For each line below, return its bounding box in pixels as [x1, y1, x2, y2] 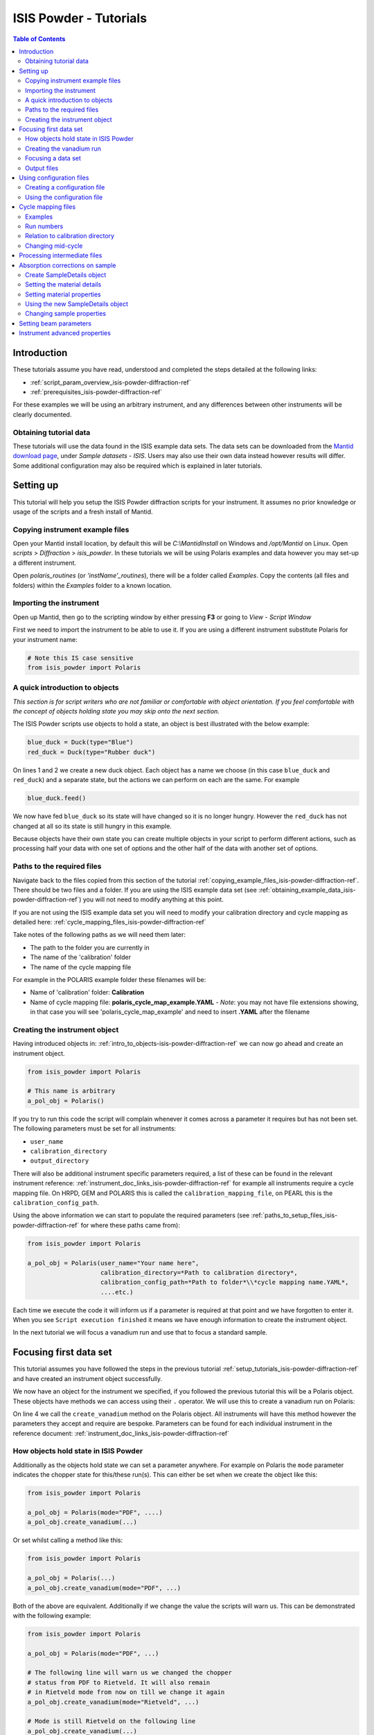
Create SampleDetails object [25, 271, 107, 279]
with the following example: [12, 1611, 91, 1620]
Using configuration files [19, 173, 89, 182]
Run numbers [25, 222, 64, 230]
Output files [25, 164, 59, 172]
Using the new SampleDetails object [25, 300, 128, 308]
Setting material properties [25, 290, 101, 298]
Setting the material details [25, 280, 102, 289]
